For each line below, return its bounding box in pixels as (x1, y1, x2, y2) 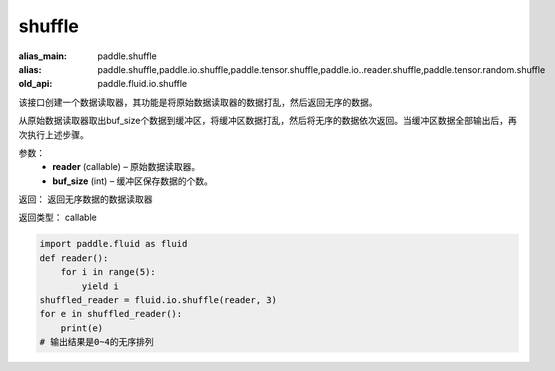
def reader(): (39, 252, 109, 264)
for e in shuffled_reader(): (39, 308, 183, 320)
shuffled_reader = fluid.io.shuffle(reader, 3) (39, 295, 277, 305)
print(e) (60, 322, 104, 334)
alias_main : (18, 50, 67, 62)
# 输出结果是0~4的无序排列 (39, 336, 154, 348)
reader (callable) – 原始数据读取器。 (52, 161, 201, 173)
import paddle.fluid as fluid (39, 238, 188, 250)
